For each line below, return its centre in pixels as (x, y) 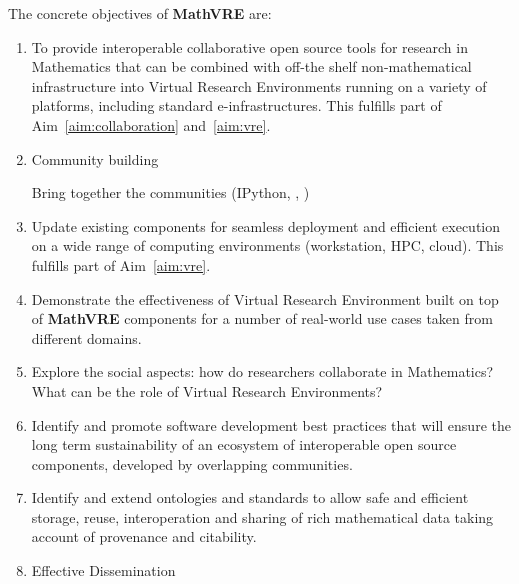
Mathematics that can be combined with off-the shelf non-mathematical (251, 66)
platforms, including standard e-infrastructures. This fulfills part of (236, 105)
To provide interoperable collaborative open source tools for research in (249, 46)
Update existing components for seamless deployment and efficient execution (266, 225)
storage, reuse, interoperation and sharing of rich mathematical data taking (262, 516)
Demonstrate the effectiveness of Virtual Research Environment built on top (265, 298)
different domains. (86, 337)
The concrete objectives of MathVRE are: (140, 13)
